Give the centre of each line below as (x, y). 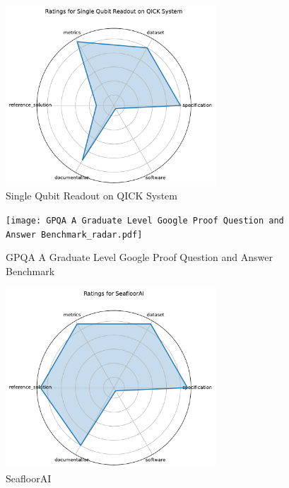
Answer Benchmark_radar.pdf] (74, 234)
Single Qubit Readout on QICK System (92, 196)
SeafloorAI (29, 478)
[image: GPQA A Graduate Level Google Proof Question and (145, 220)
